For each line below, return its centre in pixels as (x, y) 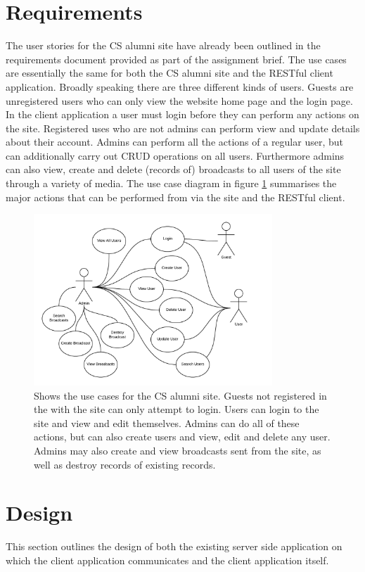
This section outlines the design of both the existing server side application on (174, 546)
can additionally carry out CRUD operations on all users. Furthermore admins (175, 155)
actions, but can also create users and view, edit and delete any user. (182, 437)
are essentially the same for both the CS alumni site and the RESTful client (169, 73)
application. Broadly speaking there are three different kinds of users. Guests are (180, 86)
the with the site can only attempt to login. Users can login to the (177, 409)
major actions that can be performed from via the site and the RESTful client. (175, 197)
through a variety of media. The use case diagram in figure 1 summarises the (171, 183)
